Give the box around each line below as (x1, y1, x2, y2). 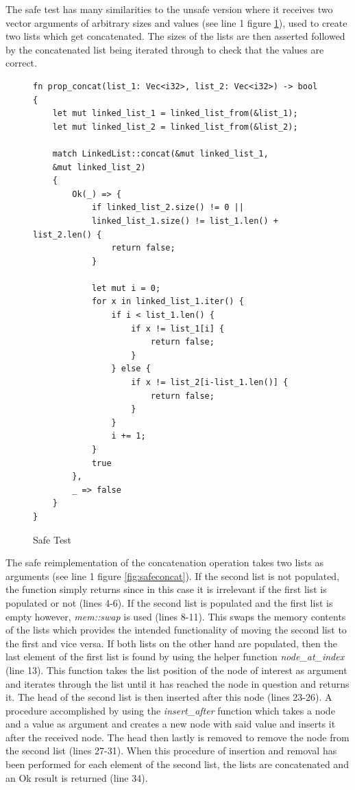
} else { (111, 364, 151, 374)
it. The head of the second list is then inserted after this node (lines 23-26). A (5, 690, 332, 704)
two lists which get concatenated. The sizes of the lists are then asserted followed (5, 29, 345, 43)
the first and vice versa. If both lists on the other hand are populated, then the (5, 636, 337, 650)
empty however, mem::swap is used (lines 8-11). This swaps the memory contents (5, 609, 346, 623)
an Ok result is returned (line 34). (5, 770, 148, 785)
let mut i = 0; (91, 283, 161, 293)
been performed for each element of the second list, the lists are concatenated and (5, 757, 349, 771)
